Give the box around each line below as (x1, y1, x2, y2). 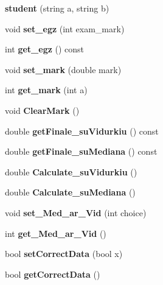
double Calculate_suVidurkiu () (5, 165, 137, 178)
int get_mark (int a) (5, 83, 88, 96)
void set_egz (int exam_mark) (5, 22, 125, 35)
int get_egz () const (5, 43, 85, 55)
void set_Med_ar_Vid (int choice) (5, 206, 147, 219)
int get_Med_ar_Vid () (5, 227, 106, 239)
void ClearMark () (5, 104, 80, 116)
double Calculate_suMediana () (5, 186, 136, 199)
